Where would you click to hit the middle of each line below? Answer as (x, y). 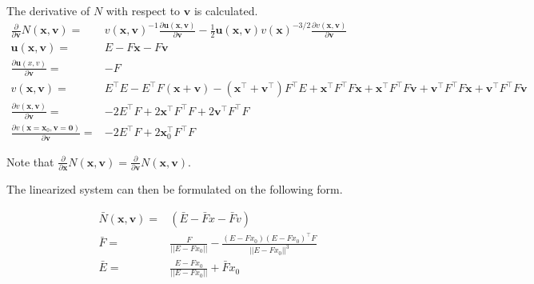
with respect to (143, 10)
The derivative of (48, 10)
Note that (30, 161)
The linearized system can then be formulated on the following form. (175, 188)
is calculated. (226, 10)
